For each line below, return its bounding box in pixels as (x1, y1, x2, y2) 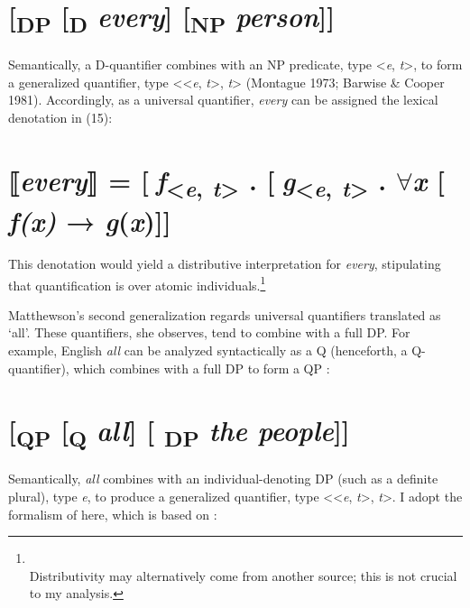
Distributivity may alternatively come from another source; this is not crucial (29, 566, 457, 585)
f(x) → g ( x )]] (8, 202, 171, 239)
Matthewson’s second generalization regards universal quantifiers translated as (8, 305, 441, 324)
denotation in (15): (8, 107, 113, 126)
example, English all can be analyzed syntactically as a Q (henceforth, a (8, 340, 408, 359)
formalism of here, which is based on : (8, 504, 217, 523)
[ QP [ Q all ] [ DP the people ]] (8, 411, 350, 453)
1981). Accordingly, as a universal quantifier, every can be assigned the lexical (8, 90, 438, 109)
